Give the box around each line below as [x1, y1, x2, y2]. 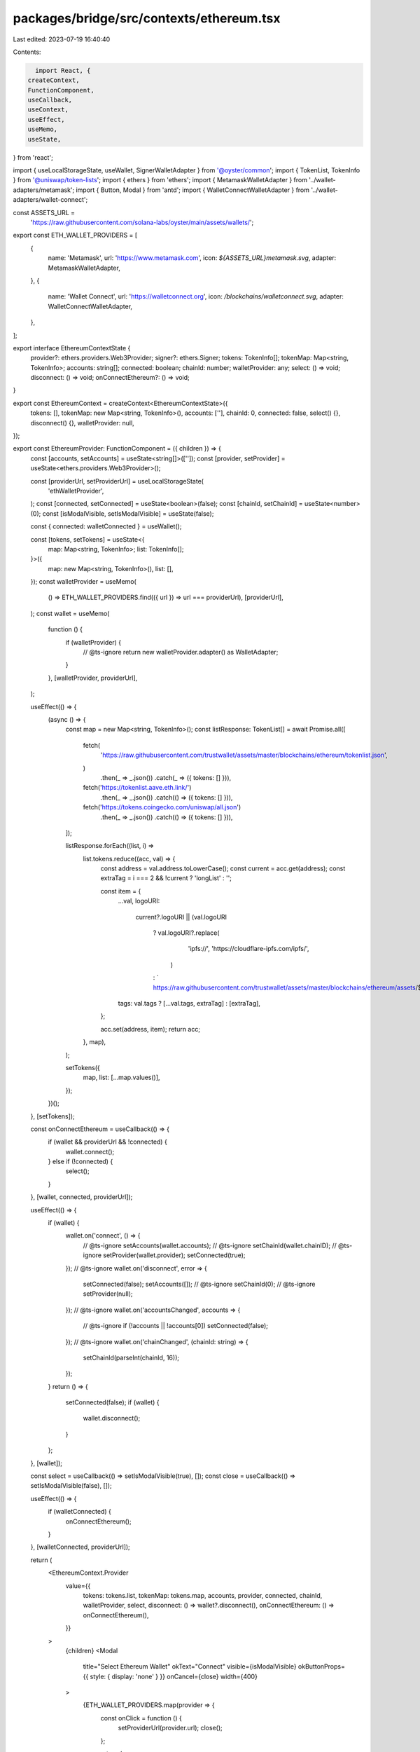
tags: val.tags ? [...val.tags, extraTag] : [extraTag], [118, 999, 260, 1007]
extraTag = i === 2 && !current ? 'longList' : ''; [100, 874, 232, 882]
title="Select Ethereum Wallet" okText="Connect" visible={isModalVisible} [83, 1662, 297, 1671]
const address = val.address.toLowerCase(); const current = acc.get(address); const [100, 864, 346, 872]
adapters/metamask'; [13, 186, 75, 194]
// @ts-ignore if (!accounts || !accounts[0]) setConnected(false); [83, 1322, 269, 1330]
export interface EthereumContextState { [13, 343, 131, 352]
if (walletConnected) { [48, 1507, 111, 1516]
